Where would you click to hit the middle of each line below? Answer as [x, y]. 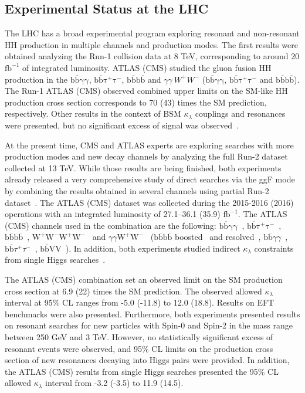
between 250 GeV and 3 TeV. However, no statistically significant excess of [139, 337]
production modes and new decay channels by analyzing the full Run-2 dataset [146, 156]
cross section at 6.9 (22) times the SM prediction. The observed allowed [133, 291]
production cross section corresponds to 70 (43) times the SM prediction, [136, 102]
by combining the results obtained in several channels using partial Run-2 [137, 190]
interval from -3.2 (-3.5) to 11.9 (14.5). [114, 383]
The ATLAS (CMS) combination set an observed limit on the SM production [144, 279]
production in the [36, 79]
